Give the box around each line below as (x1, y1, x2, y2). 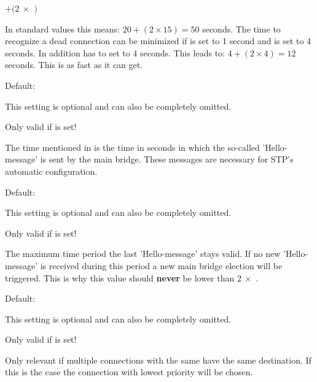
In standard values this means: (5, 22, 120, 35)
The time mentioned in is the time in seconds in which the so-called (5, 140, 260, 153)
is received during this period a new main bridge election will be (40, 259, 283, 272)
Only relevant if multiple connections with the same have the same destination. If (5, 353, 311, 366)
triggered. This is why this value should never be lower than (5, 271, 235, 284)
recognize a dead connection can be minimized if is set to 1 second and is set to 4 (5, 34, 311, 47)
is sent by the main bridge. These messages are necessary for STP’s (40, 153, 294, 166)
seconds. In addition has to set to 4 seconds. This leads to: (5, 46, 225, 59)
